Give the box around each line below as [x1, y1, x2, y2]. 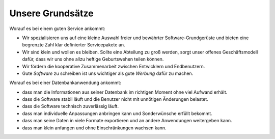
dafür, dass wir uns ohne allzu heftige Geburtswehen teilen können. [22, 56, 164, 62]
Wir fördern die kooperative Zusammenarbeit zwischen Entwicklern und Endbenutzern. [22, 63, 205, 69]
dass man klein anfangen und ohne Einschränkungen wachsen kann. [22, 125, 167, 131]
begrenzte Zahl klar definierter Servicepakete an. [22, 42, 125, 48]
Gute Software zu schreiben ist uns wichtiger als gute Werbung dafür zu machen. [22, 70, 194, 76]
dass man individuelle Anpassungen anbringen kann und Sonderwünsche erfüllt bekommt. [22, 110, 212, 117]
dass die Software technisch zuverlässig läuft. [22, 103, 119, 109]
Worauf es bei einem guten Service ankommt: [9, 25, 105, 32]
